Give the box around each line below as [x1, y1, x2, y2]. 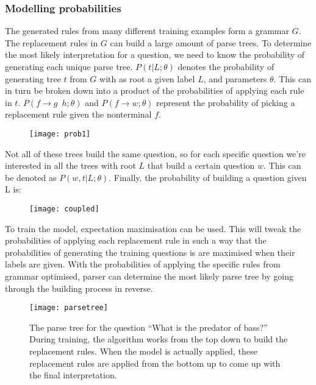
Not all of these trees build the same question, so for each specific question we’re [5, 147, 306, 160]
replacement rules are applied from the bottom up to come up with [29, 356, 281, 369]
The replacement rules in [5, 36, 98, 49]
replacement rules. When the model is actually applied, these [29, 345, 257, 358]
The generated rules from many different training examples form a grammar [5, 24, 289, 37]
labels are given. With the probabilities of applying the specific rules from [5, 258, 281, 270]
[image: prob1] [29, 129, 91, 138]
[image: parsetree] [29, 303, 108, 313]
